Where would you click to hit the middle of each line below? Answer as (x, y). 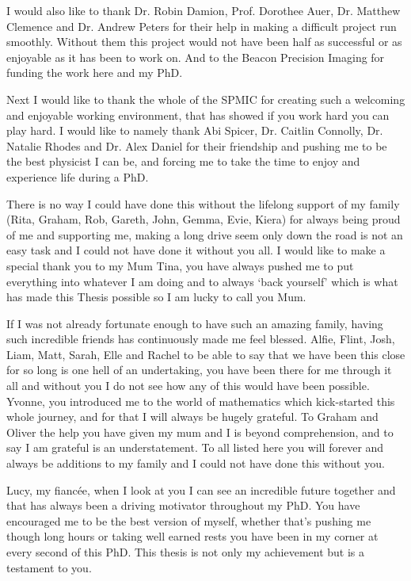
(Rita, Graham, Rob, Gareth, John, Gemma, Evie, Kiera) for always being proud (204, 219)
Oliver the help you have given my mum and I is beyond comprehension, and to (200, 432)
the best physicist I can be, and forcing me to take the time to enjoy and (183, 161)
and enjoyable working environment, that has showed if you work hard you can (198, 115)
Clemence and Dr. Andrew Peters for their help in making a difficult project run (202, 26)
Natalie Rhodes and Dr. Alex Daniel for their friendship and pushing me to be (197, 145)
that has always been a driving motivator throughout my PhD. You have (183, 505)
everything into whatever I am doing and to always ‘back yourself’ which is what (202, 281)
